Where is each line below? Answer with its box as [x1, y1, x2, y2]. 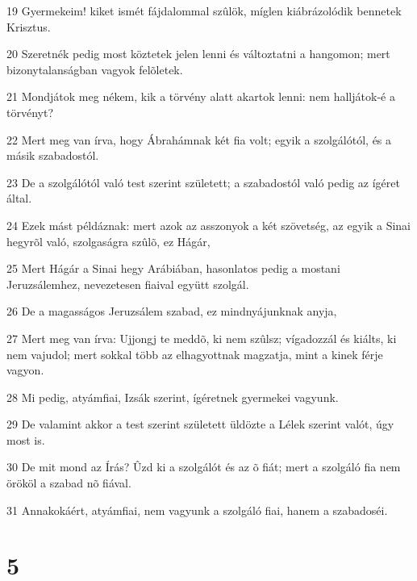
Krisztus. [6, 18, 51, 35]
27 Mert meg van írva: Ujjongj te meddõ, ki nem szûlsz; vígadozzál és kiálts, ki [6, 329, 397, 346]
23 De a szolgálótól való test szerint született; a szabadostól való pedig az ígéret [6, 173, 400, 190]
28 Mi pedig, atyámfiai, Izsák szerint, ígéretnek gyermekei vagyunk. [6, 388, 339, 405]
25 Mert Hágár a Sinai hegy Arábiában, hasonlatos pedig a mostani [6, 260, 340, 277]
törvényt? [6, 103, 53, 120]
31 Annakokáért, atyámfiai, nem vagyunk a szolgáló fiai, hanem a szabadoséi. [6, 501, 388, 518]
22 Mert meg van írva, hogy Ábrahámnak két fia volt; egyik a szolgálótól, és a [6, 131, 392, 148]
